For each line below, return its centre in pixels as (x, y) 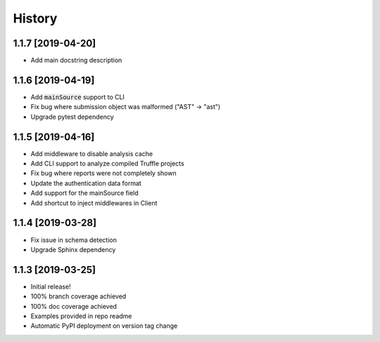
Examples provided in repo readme (81, 316)
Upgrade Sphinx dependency (73, 249)
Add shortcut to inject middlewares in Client (94, 203)
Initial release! (51, 286)
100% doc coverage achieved (74, 306)
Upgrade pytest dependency (72, 117)
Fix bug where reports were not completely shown (103, 173)
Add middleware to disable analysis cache (92, 153)
